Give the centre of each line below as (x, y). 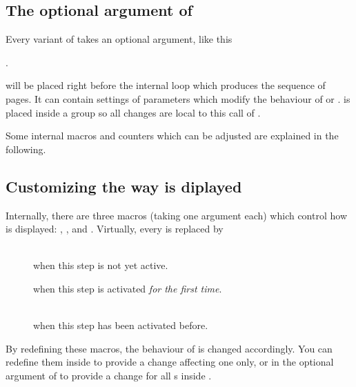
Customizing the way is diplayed (124, 186)
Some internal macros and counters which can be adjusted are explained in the (172, 136)
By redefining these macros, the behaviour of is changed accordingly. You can (169, 348)
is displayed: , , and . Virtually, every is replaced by (115, 229)
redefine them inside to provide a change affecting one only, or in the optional (170, 362)
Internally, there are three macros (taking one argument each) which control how (176, 215)
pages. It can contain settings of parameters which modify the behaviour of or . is (178, 98)
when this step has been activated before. (121, 325)
